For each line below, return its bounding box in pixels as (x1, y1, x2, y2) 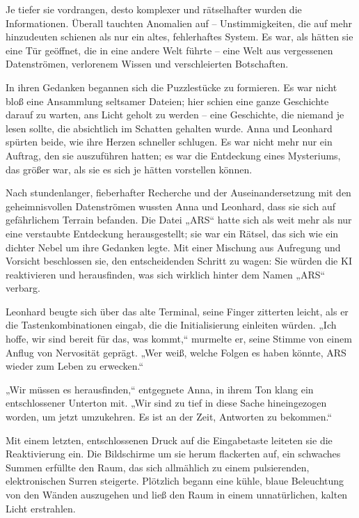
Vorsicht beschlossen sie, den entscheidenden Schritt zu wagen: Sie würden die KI (6, 253, 352, 268)
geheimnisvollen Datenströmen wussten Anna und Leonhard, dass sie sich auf (6, 198, 335, 213)
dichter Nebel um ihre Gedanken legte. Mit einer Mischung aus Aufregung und (6, 240, 341, 254)
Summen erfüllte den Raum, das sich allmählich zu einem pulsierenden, (6, 460, 310, 474)
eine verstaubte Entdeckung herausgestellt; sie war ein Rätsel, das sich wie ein (6, 226, 339, 240)
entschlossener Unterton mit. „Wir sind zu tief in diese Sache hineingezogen (6, 395, 327, 410)
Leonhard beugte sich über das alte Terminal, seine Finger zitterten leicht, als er (6, 304, 349, 318)
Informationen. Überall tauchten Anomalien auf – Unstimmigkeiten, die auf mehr (6, 15, 353, 30)
